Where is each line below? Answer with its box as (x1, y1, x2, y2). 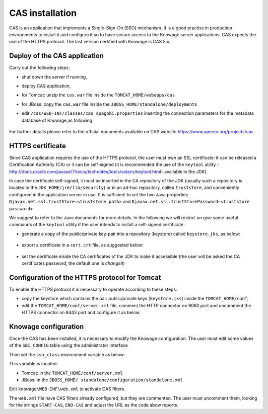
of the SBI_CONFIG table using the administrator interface (9, 342, 128, 348)
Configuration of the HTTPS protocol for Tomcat (9, 273, 161, 282)
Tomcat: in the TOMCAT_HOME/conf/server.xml (21, 370, 123, 376)
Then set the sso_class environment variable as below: (9, 351, 125, 357)
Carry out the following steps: (9, 65, 70, 71)
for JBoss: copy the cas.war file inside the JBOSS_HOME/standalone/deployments (21, 101, 198, 107)
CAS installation (9, 7, 77, 18)
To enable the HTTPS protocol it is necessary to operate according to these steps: (9, 286, 177, 292)
